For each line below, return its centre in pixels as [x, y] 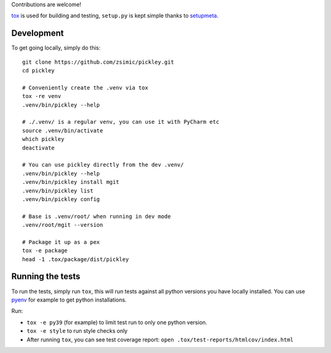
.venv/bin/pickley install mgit [71, 182]
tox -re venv [42, 96]
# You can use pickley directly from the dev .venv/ [103, 165]
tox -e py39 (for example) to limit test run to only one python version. [117, 322]
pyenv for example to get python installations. [69, 300]
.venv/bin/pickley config [61, 199]
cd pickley [39, 71]
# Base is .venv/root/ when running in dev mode [97, 216]
